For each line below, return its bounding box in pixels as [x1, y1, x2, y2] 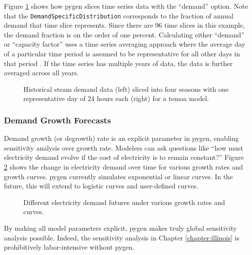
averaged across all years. [4, 68, 79, 78]
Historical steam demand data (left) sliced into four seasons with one [23, 84, 229, 94]
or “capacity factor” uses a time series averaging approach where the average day [4, 39, 245, 49]
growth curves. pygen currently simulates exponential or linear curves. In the [4, 171, 233, 181]
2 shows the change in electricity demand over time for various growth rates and [4, 162, 243, 171]
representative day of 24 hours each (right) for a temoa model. [23, 93, 209, 103]
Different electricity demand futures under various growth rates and [23, 197, 225, 207]
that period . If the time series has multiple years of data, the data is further [4, 58, 233, 68]
